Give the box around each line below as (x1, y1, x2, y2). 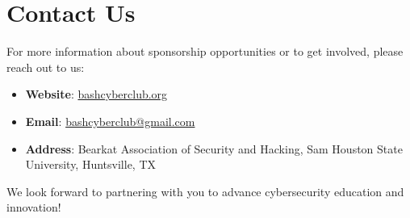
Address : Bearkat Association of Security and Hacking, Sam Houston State (25, 140, 403, 157)
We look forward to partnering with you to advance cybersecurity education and (6, 182, 404, 199)
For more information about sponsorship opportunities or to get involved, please (6, 43, 404, 60)
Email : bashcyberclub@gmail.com (25, 112, 195, 129)
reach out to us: (6, 58, 85, 75)
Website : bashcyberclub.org (25, 86, 168, 103)
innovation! (6, 199, 61, 216)
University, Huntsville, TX (25, 156, 157, 173)
